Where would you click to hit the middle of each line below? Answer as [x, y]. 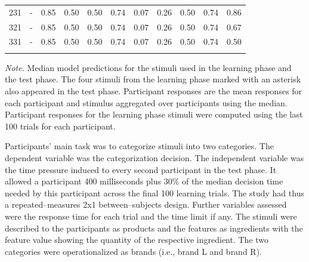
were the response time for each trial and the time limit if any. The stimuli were [151, 216]
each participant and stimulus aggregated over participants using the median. [146, 102]
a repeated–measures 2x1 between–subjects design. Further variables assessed [146, 204]
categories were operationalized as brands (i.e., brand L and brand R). [133, 251]
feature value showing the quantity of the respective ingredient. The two [137, 240]
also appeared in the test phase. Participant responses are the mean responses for [154, 90]
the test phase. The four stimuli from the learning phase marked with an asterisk [153, 79]
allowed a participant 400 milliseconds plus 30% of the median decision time [144, 181]
